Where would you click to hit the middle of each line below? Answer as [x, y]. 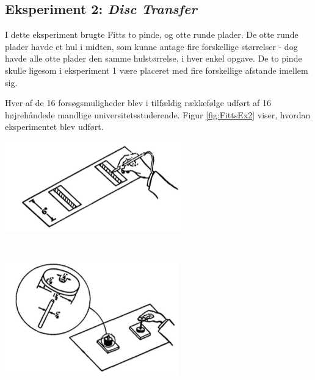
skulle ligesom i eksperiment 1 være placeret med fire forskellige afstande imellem [157, 70]
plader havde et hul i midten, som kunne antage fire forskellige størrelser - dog [151, 46]
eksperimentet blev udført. [54, 127]
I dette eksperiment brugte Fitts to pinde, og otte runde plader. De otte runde [152, 34]
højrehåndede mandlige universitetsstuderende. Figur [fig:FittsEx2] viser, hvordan [158, 114]
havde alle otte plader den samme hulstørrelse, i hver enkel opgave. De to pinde [154, 58]
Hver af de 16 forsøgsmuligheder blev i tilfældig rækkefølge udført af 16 [138, 103]
